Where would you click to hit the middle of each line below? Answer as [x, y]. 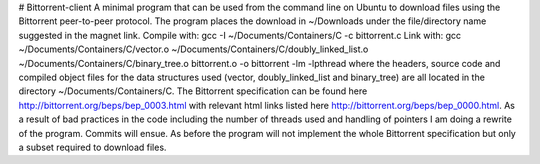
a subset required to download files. [92, 147]
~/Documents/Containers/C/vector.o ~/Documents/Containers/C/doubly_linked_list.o [193, 49]
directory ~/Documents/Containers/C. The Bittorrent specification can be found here [193, 91]
